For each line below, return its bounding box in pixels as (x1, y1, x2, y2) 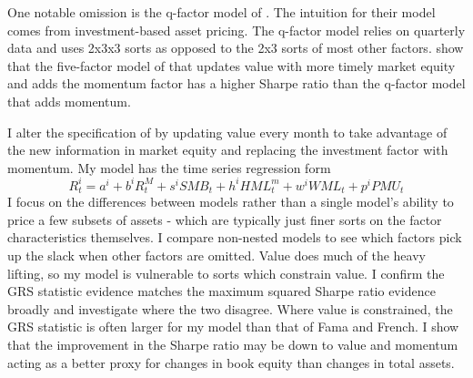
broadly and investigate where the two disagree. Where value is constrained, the (7, 299, 453, 318)
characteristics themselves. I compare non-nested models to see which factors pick (7, 228, 462, 247)
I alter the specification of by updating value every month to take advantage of (7, 122, 448, 141)
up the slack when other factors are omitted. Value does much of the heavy (7, 246, 426, 265)
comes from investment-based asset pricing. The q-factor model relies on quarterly (7, 20, 466, 39)
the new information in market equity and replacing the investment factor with (7, 140, 448, 159)
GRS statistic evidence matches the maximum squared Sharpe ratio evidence (7, 281, 436, 301)
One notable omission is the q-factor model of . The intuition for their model (7, 3, 436, 21)
